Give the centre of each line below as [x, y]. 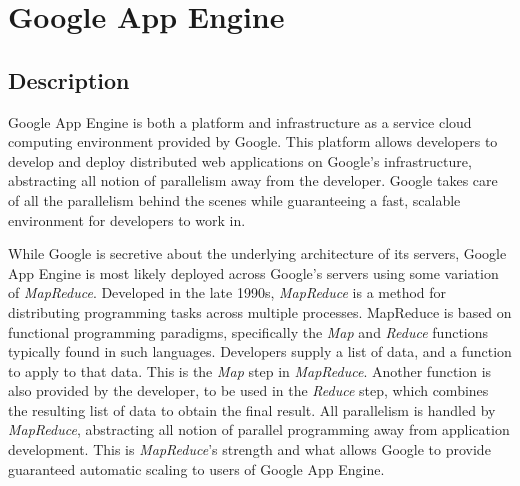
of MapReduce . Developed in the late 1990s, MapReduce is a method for [227, 292]
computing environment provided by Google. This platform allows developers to [253, 141]
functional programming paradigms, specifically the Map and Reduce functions [248, 331]
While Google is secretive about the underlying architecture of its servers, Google [257, 253]
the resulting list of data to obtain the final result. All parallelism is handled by [252, 409]
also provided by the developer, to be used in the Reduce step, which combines [248, 390]
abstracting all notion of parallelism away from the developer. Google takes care [253, 180]
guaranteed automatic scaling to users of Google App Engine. [196, 468]
